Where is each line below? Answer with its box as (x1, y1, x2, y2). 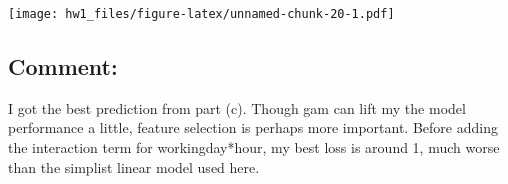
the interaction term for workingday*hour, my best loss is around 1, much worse (8, 137, 500, 158)
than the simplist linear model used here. (8, 156, 260, 177)
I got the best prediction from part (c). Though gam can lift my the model (8, 97, 466, 118)
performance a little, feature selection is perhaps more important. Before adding (8, 117, 498, 138)
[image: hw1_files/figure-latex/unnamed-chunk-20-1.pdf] (8, 7, 395, 21)
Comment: (8, 51, 118, 82)
